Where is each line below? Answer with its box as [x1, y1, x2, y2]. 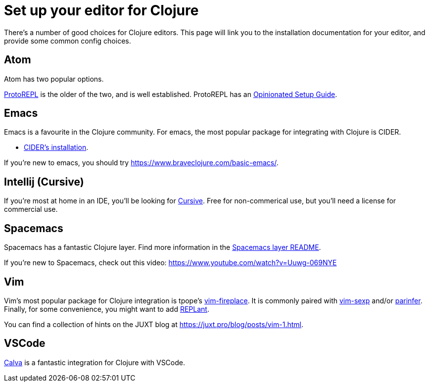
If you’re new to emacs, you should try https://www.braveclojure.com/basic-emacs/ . [4, 158, 279, 167]
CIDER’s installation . [24, 143, 89, 152]
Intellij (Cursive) [4, 175, 84, 188]
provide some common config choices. [4, 36, 131, 45]
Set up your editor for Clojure [4, 2, 199, 19]
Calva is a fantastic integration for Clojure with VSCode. [4, 358, 185, 367]
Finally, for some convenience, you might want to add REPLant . [4, 304, 209, 313]
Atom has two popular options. [4, 74, 104, 83]
